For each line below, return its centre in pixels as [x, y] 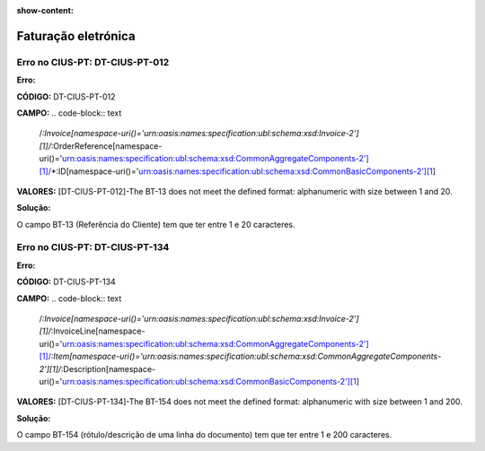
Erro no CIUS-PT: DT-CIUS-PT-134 [93, 247]
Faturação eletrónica [76, 36]
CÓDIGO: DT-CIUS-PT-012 [66, 96]
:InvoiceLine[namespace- [98, 331]
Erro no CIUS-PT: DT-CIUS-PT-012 [93, 62]
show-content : [45, 10]
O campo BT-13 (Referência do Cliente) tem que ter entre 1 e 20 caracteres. [156, 224]
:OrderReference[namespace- [106, 146]
